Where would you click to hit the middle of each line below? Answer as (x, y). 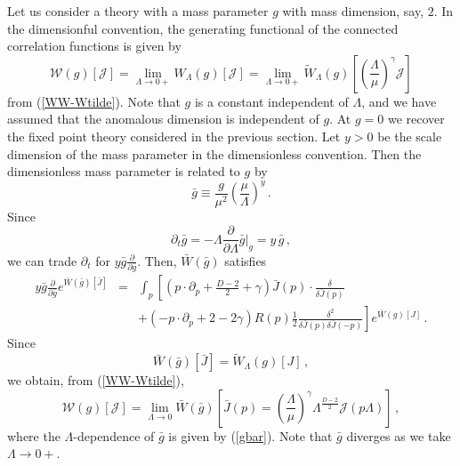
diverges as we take (399, 435)
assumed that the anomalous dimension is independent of (163, 119)
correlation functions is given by (94, 46)
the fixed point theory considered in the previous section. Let (174, 136)
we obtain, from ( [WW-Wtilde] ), (96, 380)
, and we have (399, 101)
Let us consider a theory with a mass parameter (138, 11)
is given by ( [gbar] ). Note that (250, 435)
